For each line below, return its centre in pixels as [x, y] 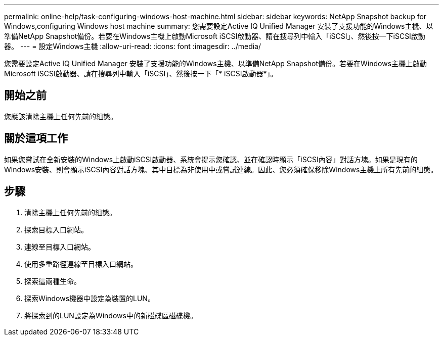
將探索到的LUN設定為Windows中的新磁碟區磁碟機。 [111, 315]
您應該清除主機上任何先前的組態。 [61, 116]
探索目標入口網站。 [56, 229]
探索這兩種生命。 [53, 281]
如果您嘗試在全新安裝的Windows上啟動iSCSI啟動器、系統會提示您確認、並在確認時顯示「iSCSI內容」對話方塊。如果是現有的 [211, 159]
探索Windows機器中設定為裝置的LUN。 [90, 298]
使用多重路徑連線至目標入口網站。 [81, 264]
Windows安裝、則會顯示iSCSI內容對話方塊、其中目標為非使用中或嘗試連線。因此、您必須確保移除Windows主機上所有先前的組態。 [221, 169]
